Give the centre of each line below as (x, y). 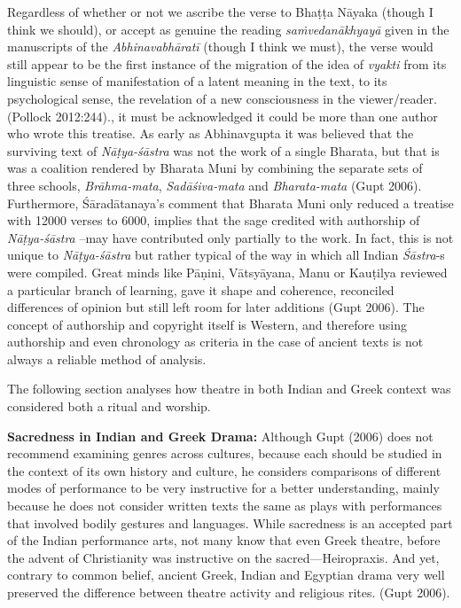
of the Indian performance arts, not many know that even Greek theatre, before (224, 540)
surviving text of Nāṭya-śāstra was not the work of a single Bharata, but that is (223, 150)
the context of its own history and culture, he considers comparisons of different (224, 470)
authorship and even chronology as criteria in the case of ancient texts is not (215, 342)
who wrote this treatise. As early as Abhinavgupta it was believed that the (211, 133)
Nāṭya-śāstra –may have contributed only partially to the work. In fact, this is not (230, 237)
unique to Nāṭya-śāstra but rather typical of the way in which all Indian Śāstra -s (226, 255)
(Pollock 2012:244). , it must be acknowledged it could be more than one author (223, 116)
